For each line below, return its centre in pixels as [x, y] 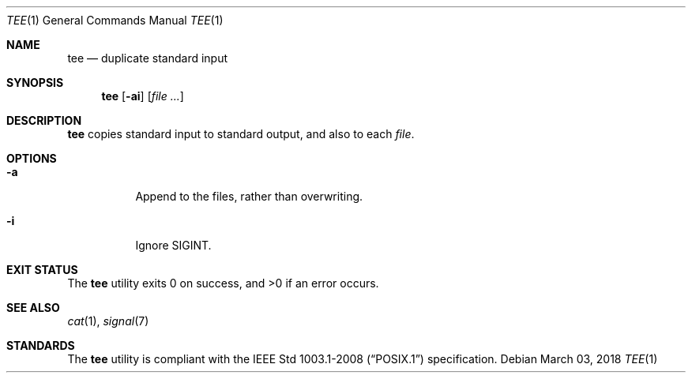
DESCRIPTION [44, 120]
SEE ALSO [33, 308]
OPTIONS [32, 158]
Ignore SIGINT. [173, 245]
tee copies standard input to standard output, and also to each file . [241, 134]
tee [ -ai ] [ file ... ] [143, 96]
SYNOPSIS [35, 83]
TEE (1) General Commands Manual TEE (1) [115, 20]
